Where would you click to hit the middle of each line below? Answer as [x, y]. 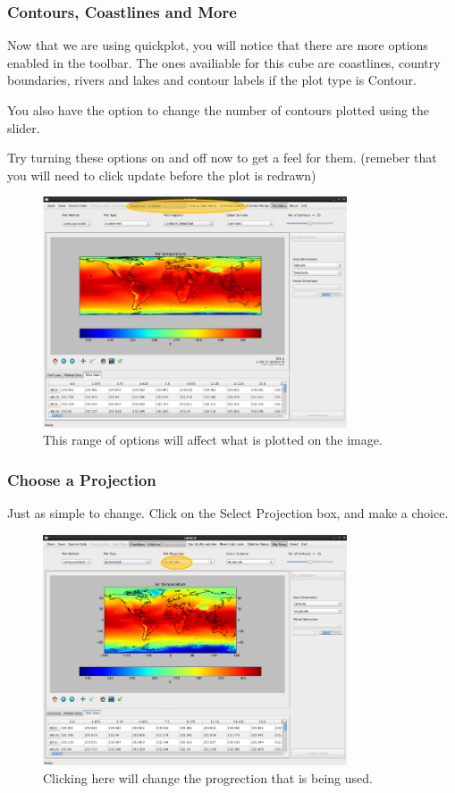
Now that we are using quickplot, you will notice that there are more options [218, 45]
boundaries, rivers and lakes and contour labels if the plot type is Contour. [212, 80]
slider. [24, 127]
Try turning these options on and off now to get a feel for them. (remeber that [222, 158]
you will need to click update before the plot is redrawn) [162, 175]
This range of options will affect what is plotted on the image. [213, 440]
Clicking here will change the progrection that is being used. [208, 777]
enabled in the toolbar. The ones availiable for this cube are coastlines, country [224, 62]
